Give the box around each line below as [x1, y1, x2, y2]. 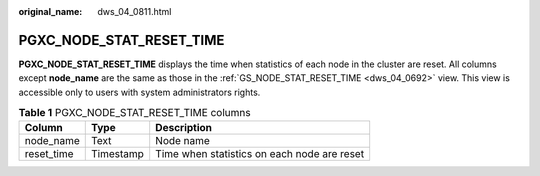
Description [155, 121, 213, 135]
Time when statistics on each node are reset [155, 147, 365, 161]
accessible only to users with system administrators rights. [18, 86, 261, 98]
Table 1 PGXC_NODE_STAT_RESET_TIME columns [18, 106, 251, 120]
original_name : [18, 6, 83, 17]
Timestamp [91, 147, 145, 161]
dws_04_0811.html [97, 6, 172, 17]
